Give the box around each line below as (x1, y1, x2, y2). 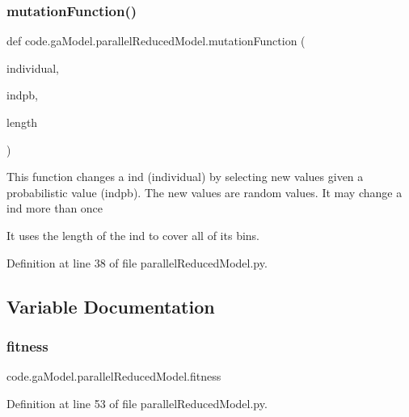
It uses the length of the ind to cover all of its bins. (6, 226, 259, 243)
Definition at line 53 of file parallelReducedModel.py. (6, 394, 268, 411)
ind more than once (6, 200, 103, 217)
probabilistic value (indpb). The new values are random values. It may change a (6, 183, 403, 200)
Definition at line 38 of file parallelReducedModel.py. (6, 254, 268, 271)
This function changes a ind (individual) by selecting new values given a (6, 168, 364, 185)
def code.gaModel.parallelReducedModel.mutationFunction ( (6, 32, 306, 49)
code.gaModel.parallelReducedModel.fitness (6, 368, 221, 385)
